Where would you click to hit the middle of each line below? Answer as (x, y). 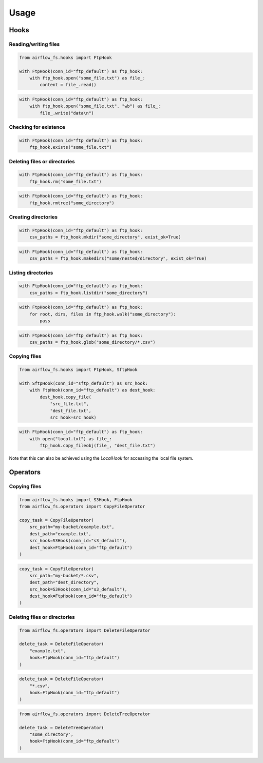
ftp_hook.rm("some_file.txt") (66, 181)
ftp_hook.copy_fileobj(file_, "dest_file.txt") (98, 446)
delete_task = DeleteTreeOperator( (62, 727)
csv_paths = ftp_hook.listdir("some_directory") (89, 293)
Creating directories (33, 217)
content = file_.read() (68, 85)
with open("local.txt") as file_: (71, 439)
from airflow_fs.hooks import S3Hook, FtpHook (76, 499)
